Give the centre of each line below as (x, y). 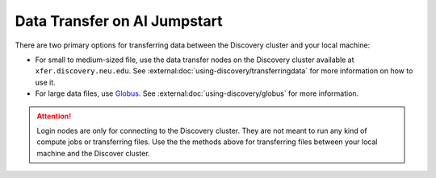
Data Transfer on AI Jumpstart (119, 21)
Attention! (54, 116)
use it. (45, 82)
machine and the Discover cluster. (93, 153)
